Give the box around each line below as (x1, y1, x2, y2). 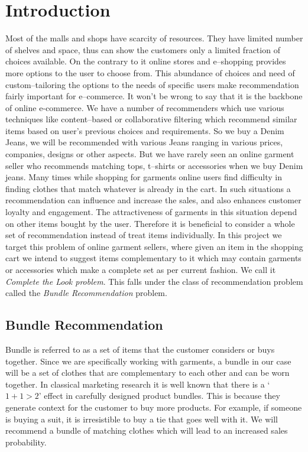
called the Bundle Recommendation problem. (5, 287, 167, 299)
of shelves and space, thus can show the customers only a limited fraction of (5, 43, 280, 56)
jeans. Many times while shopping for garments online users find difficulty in (5, 171, 283, 183)
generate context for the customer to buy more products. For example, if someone (5, 401, 302, 413)
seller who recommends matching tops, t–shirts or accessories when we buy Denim (5, 159, 303, 171)
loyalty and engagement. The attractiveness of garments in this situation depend (5, 206, 297, 218)
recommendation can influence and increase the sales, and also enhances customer (5, 194, 301, 206)
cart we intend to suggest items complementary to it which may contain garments (5, 252, 301, 264)
